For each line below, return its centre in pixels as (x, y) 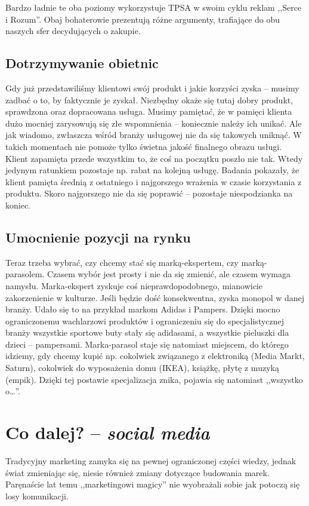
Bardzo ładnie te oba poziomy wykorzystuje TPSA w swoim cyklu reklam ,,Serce (154, 7)
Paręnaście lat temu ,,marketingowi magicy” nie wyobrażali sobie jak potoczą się (153, 484)
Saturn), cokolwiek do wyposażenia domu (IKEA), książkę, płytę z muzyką (142, 368)
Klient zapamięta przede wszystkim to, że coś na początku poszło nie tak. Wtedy (154, 158)
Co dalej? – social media (108, 433)
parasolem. (25, 274)
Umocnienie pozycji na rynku (98, 237)
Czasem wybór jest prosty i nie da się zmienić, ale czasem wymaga (169, 274)
